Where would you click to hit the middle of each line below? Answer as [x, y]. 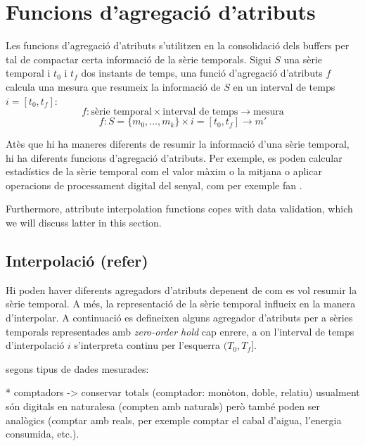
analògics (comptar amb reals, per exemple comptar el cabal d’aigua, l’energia [174, 420]
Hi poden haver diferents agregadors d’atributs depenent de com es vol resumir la [181, 289]
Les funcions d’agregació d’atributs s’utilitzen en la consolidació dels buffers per [178, 45]
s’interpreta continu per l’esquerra [147, 345]
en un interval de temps [284, 86]
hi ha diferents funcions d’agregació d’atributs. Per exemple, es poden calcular [174, 157]
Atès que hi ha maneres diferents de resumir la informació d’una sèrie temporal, [178, 144]
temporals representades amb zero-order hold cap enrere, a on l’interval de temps [180, 331]
